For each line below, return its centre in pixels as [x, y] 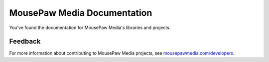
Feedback [25, 42]
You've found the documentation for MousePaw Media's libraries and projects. [90, 28]
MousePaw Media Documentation [81, 13]
